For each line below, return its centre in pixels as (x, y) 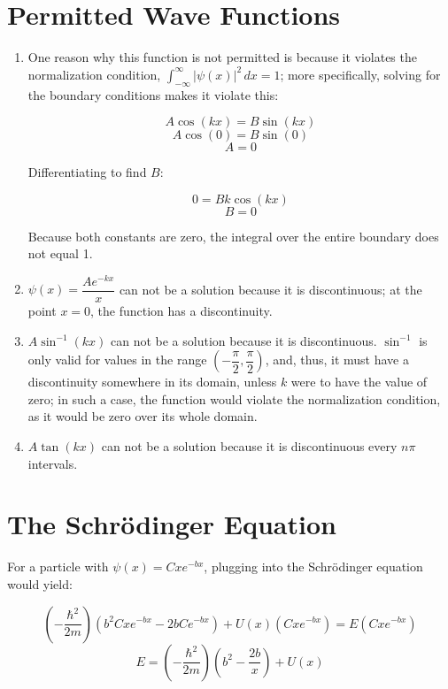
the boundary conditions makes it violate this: (153, 94)
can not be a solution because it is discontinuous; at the (270, 289)
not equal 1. (60, 253)
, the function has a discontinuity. (182, 311)
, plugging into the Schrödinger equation (313, 567)
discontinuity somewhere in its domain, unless (152, 382)
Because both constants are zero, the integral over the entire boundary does (233, 236)
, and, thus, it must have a (337, 360)
